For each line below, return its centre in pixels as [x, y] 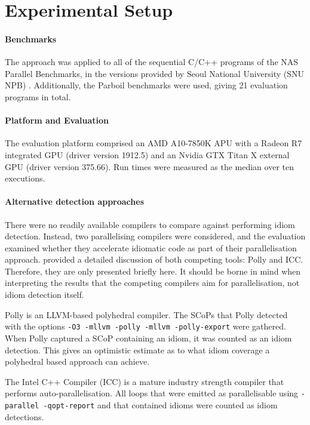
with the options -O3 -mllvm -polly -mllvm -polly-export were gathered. [145, 326]
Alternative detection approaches [75, 201]
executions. [25, 178]
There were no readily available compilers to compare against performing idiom [150, 224]
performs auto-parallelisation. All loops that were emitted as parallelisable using [152, 393]
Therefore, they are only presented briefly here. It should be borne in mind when [153, 271]
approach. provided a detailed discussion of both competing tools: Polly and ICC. [154, 259]
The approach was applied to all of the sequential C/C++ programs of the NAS [152, 62]
